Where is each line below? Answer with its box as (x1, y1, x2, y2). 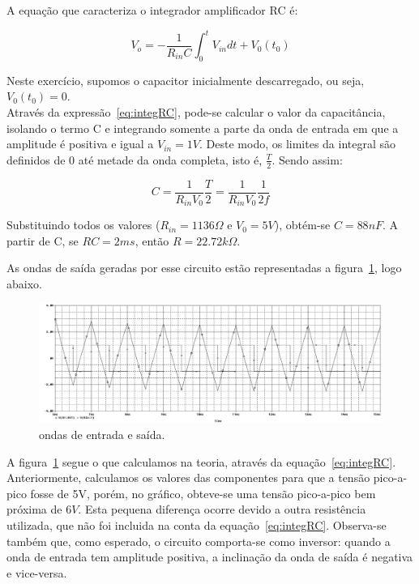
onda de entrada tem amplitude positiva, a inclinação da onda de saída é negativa (6, 548, 413, 565)
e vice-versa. (6, 564, 67, 581)
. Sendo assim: (271, 151, 343, 168)
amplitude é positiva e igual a (6, 135, 154, 152)
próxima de (6, 501, 62, 518)
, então (135, 232, 169, 249)
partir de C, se (6, 232, 79, 249)
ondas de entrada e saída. (39, 425, 165, 442)
